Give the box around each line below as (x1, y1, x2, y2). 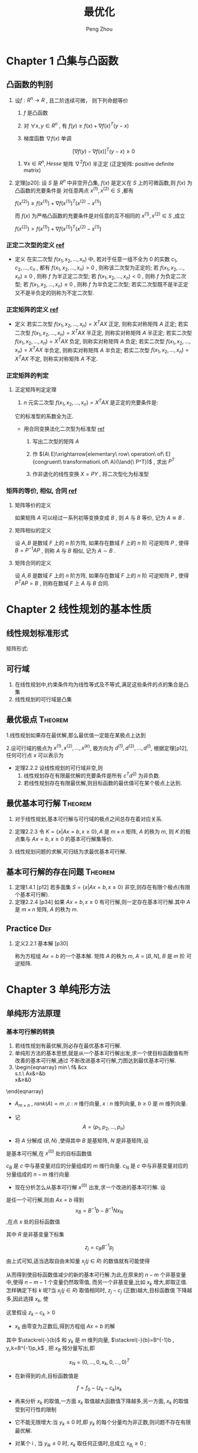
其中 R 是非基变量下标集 (6, 1231, 64, 1238)
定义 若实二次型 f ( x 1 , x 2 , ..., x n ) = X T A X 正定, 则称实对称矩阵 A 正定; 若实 (14, 320, 189, 329)
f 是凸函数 (23, 109, 48, 116)
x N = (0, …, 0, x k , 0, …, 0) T (69, 1358, 130, 1367)
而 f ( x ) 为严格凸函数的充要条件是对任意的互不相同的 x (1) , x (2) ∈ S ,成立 (14, 211, 185, 219)
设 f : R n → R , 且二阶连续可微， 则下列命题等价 (14, 95, 128, 104)
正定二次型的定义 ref (6, 241, 65, 249)
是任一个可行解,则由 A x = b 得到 (6, 1196, 85, 1203)
